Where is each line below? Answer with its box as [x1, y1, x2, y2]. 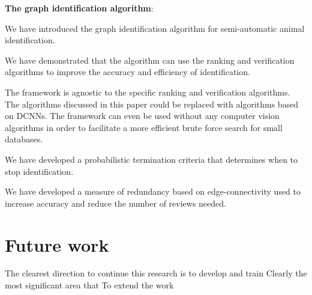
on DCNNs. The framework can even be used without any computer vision [5, 109, 280, 122]
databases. [5, 133, 43, 145]
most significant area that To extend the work [5, 279, 174, 291]
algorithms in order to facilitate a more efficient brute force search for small [5, 121, 283, 133]
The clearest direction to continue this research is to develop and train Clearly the [5, 267, 307, 279]
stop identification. [5, 165, 74, 177]
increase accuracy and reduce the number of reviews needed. [5, 196, 226, 209]
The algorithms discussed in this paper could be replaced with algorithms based [5, 97, 299, 110]
